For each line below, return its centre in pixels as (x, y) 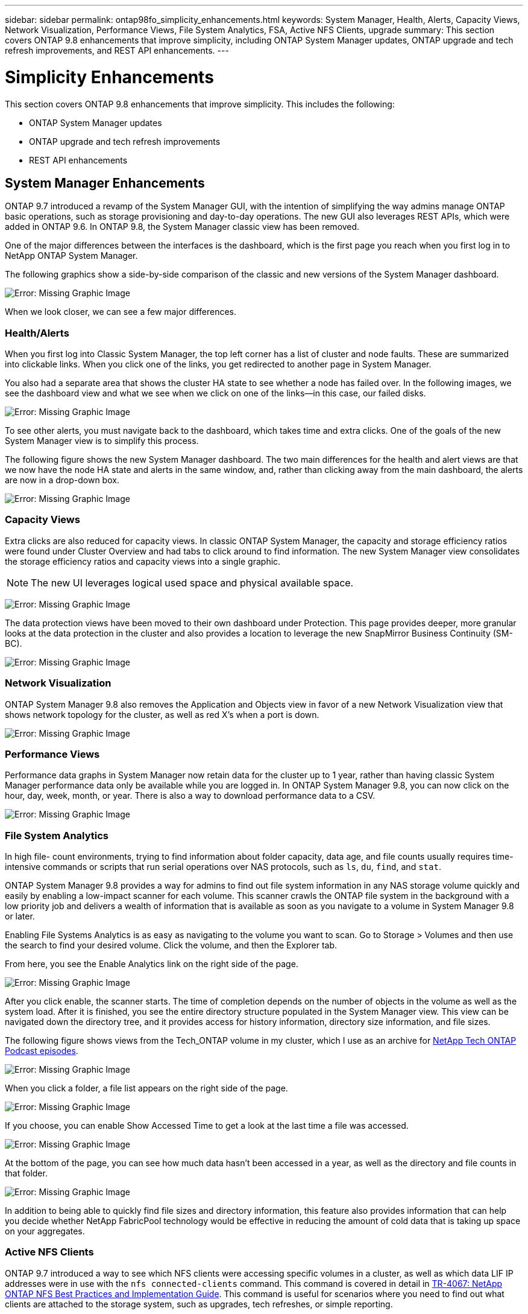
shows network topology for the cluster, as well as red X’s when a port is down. (162, 714)
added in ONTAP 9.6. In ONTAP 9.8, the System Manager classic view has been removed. (182, 227)
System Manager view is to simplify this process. (102, 441)
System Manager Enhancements (105, 183)
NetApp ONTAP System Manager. (71, 256)
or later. (20, 916)
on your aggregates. (45, 1231)
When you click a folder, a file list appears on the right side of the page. (146, 1088)
